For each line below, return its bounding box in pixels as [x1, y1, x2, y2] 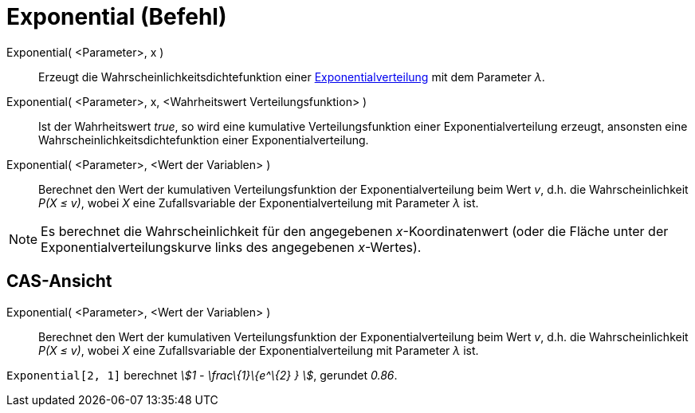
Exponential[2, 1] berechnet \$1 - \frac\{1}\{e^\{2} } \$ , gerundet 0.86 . [6, 368, 398, 382]
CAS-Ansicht [6, 271, 112, 292]
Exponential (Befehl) [6, 3, 227, 30]
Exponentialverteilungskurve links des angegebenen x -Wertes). [41, 238, 422, 255]
